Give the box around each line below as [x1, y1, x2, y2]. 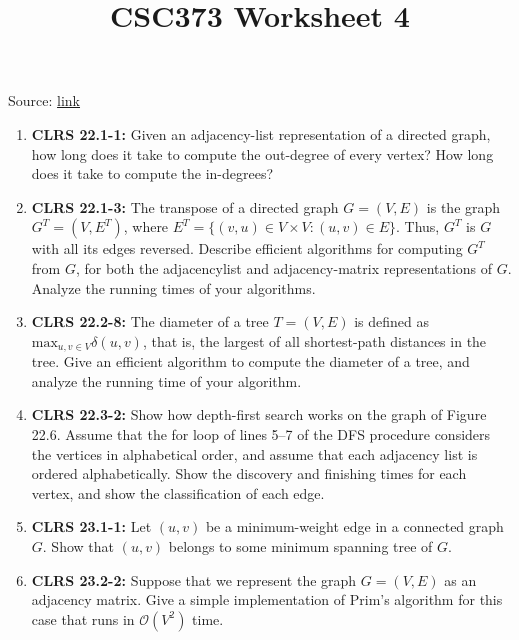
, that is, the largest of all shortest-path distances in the [142, 330, 487, 351]
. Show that [42, 535, 114, 556]
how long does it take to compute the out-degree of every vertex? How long [31, 143, 494, 164]
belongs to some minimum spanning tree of [168, 535, 433, 556]
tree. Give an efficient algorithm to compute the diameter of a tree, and [31, 351, 470, 372]
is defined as [354, 311, 429, 332]
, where [123, 216, 169, 237]
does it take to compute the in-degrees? [31, 163, 274, 184]
